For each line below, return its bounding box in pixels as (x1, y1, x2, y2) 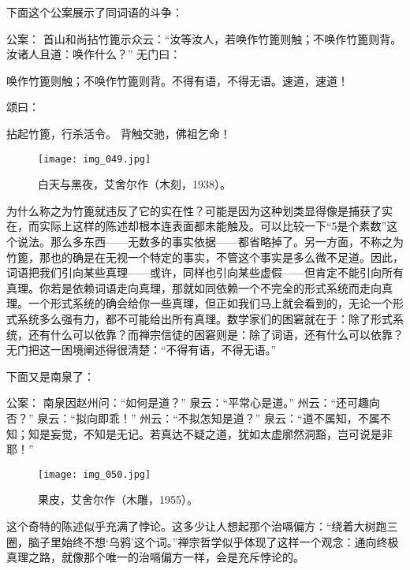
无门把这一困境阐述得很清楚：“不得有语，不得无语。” (6, 341, 277, 358)
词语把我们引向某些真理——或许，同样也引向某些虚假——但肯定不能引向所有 (6, 264, 404, 281)
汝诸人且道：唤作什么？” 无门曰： (6, 46, 181, 62)
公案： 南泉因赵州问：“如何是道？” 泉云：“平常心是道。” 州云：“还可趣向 (6, 394, 381, 411)
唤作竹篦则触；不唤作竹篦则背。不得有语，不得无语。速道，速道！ (6, 72, 348, 88)
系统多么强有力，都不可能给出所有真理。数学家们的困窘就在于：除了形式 (17, 310, 393, 326)
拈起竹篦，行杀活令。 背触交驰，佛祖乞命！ (6, 125, 231, 141)
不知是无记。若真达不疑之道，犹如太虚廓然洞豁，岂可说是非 (83, 425, 393, 441)
